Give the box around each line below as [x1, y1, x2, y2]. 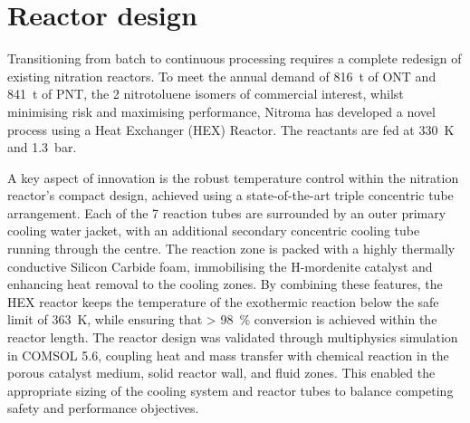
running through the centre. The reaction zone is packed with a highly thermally [7, 239, 456, 258]
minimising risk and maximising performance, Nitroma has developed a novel [7, 101, 436, 120]
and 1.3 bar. [7, 138, 77, 157]
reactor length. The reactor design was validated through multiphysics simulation [7, 328, 458, 347]
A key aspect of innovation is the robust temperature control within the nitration [7, 168, 459, 187]
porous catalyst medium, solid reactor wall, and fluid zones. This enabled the [7, 363, 436, 382]
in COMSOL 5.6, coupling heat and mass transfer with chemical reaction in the [7, 345, 449, 364]
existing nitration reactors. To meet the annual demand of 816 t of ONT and [7, 66, 436, 85]
